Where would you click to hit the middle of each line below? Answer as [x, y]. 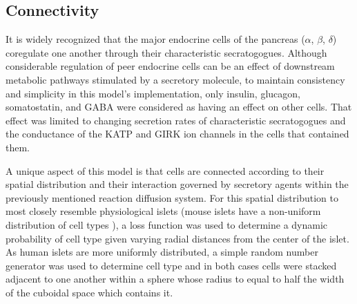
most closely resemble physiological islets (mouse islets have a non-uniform [163, 211]
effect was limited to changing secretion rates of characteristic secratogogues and [176, 120]
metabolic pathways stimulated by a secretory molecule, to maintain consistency [175, 79]
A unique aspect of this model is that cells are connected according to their [165, 170]
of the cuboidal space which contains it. [89, 292]
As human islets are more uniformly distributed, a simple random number [162, 252]
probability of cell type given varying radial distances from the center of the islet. [177, 238]
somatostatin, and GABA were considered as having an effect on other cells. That [179, 107]
